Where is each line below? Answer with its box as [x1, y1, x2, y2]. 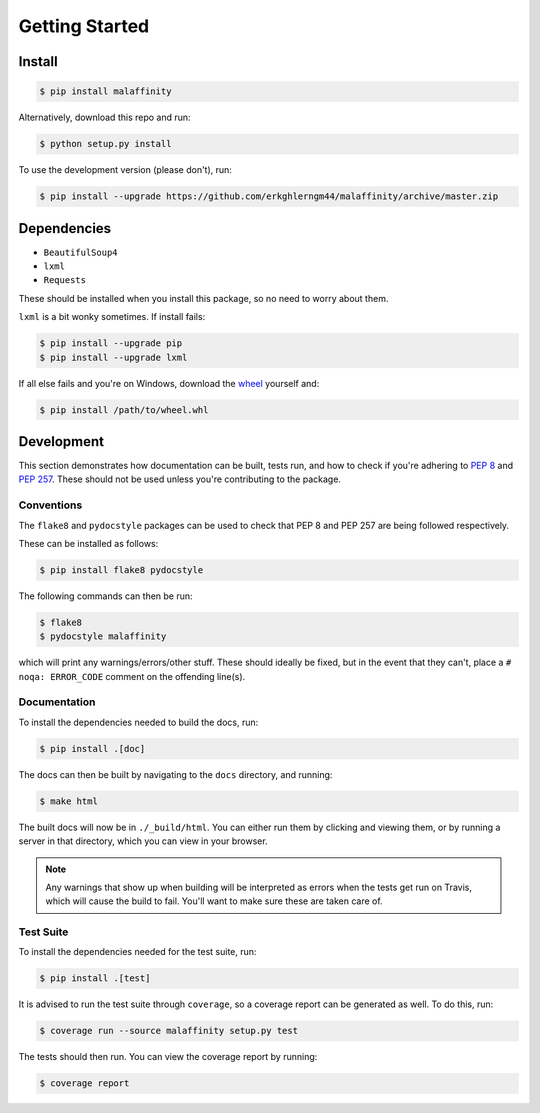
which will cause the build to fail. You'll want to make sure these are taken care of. [45, 895, 384, 907]
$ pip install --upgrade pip [39, 338, 183, 349]
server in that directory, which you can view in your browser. [18, 835, 269, 847]
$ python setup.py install [39, 138, 172, 150]
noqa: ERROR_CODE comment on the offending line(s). [18, 670, 246, 682]
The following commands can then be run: [18, 590, 194, 602]
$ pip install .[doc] [39, 743, 146, 754]
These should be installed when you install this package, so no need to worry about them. [18, 292, 389, 304]
